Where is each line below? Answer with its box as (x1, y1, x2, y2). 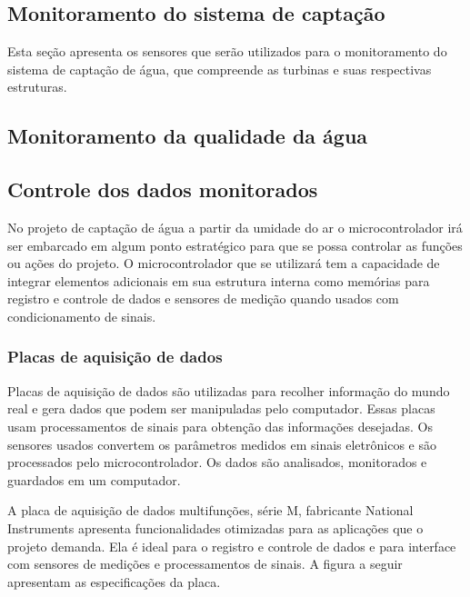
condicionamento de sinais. (7, 306, 156, 325)
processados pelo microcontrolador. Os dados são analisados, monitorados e (7, 453, 427, 472)
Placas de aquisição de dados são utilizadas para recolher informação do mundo (7, 381, 450, 400)
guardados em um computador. (7, 470, 181, 489)
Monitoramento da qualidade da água (7, 122, 368, 150)
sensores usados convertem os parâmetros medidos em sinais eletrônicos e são (7, 434, 436, 453)
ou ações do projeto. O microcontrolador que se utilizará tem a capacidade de (7, 254, 440, 273)
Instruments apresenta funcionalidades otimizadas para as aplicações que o (7, 518, 424, 537)
